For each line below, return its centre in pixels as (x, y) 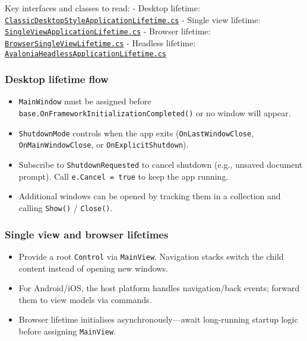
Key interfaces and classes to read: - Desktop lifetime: (102, 8)
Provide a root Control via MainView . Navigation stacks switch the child (151, 256)
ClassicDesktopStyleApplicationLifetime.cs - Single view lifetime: (133, 19)
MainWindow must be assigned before (85, 101)
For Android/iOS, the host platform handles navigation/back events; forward (159, 288)
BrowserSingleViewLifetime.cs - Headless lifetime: (100, 42)
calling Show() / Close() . (66, 207)
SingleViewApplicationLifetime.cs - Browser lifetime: (108, 31)
